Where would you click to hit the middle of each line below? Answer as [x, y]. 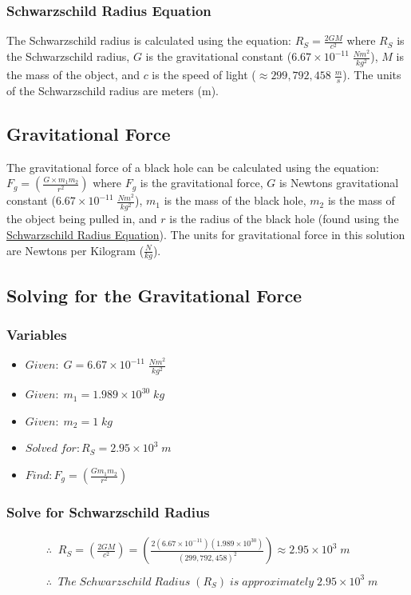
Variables [37, 335]
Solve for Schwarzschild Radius [108, 511]
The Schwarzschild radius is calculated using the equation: [149, 40]
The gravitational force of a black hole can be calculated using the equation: [193, 167]
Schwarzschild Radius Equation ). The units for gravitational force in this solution [206, 234]
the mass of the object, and [73, 75]
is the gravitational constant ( [219, 56]
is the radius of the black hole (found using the [284, 219]
